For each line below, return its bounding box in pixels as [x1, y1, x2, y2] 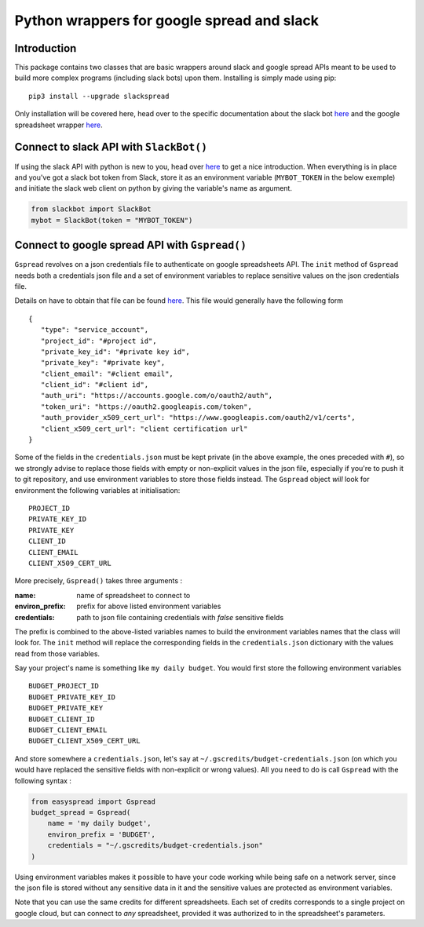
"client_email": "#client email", [40, 369, 174, 378]
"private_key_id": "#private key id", [40, 347, 190, 356]
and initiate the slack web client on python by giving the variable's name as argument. [14, 184, 292, 193]
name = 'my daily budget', [47, 819, 152, 828]
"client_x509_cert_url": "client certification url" [40, 424, 248, 433]
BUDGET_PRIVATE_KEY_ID [28, 692, 116, 702]
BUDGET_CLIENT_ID [28, 714, 95, 724]
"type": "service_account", [40, 326, 149, 334]
